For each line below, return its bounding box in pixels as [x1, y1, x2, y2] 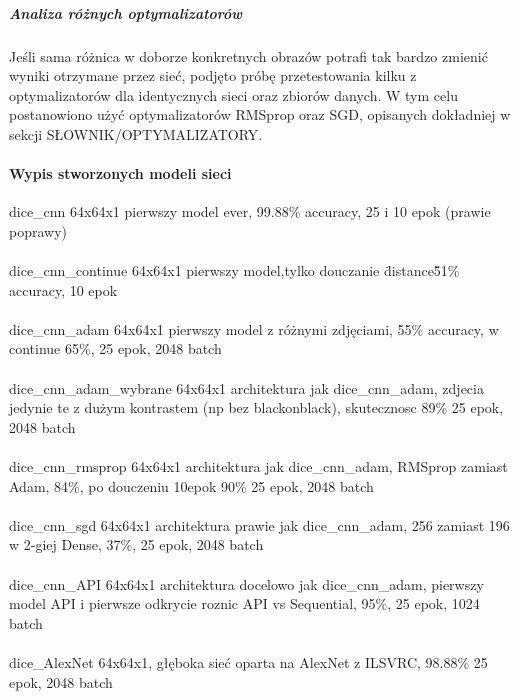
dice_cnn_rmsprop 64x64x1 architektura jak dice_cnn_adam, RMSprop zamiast [9, 456, 508, 477]
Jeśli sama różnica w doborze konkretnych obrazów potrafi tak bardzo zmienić [9, 45, 488, 66]
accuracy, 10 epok [9, 279, 118, 300]
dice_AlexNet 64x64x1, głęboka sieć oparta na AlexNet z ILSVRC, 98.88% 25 [9, 651, 488, 672]
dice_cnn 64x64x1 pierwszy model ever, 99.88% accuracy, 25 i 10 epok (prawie [9, 201, 491, 222]
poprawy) [9, 220, 68, 241]
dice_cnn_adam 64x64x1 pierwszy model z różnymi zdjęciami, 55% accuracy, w [9, 318, 499, 339]
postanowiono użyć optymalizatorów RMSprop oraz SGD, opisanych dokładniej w [9, 104, 511, 125]
